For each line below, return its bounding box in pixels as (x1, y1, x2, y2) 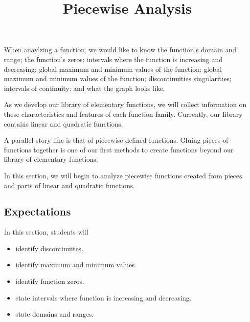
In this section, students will (4, 227, 89, 237)
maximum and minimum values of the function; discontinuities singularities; (4, 73, 231, 84)
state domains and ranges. (15, 309, 94, 319)
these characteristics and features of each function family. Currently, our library (4, 108, 243, 119)
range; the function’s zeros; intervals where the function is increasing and (4, 54, 223, 64)
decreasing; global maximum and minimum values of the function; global (4, 64, 222, 74)
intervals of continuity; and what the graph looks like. (4, 83, 165, 93)
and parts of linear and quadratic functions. (4, 180, 135, 190)
